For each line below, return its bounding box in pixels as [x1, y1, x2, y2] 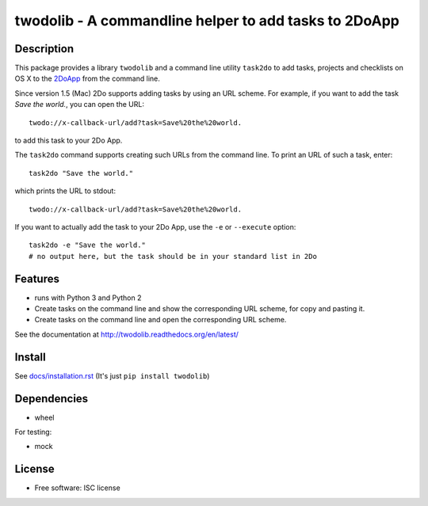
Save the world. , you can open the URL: [14, 100, 144, 109]
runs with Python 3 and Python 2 [34, 293, 142, 302]
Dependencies [14, 392, 89, 405]
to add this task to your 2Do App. [14, 135, 123, 146]
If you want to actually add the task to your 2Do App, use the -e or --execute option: [14, 222, 296, 231]
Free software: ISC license [34, 483, 120, 493]
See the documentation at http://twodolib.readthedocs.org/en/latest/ [14, 329, 239, 339]
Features [14, 272, 59, 285]
